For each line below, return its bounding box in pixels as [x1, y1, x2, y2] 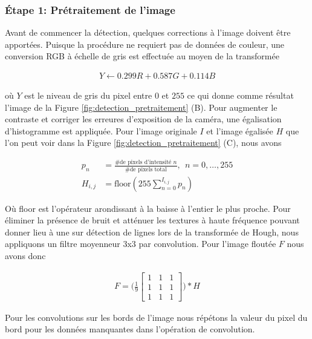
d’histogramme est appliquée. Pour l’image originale [5, 124, 197, 137]
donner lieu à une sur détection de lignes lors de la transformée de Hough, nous [5, 225, 299, 238]
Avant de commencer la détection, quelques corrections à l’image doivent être [5, 26, 291, 39]
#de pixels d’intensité [114, 159, 172, 166]
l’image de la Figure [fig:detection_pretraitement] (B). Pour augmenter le [5, 100, 278, 113]
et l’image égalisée [206, 124, 273, 137]
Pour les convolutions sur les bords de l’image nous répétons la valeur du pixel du [5, 311, 308, 323]
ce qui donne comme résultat [187, 89, 294, 102]
